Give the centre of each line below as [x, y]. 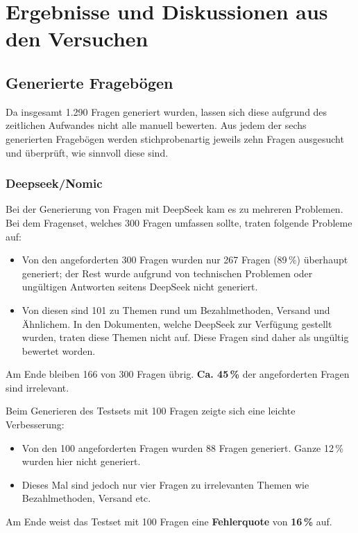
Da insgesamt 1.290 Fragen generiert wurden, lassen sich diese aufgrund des [167, 111]
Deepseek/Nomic [54, 183]
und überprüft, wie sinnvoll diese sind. [87, 152]
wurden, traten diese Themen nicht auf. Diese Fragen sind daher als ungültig [185, 337]
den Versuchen [77, 38]
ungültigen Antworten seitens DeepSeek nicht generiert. [140, 287]
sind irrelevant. [37, 387]
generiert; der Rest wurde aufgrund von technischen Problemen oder [167, 273]
